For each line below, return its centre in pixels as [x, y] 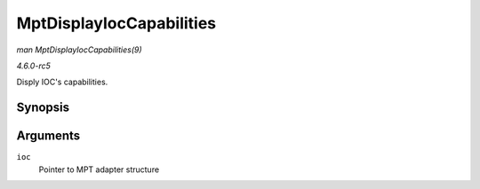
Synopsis [43, 108]
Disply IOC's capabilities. [62, 82]
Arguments [48, 136]
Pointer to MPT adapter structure [99, 169]
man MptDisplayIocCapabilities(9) [79, 50]
